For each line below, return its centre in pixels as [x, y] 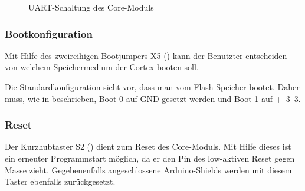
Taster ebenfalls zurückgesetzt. [60, 181]
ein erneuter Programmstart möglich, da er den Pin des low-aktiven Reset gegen [150, 158]
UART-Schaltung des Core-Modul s [91, 7]
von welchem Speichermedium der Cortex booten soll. [102, 67]
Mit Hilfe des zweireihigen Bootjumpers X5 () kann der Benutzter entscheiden [146, 55]
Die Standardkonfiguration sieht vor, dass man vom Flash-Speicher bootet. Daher [152, 87]
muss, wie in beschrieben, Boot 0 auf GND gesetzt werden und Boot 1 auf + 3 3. [153, 98]
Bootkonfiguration [49, 33]
